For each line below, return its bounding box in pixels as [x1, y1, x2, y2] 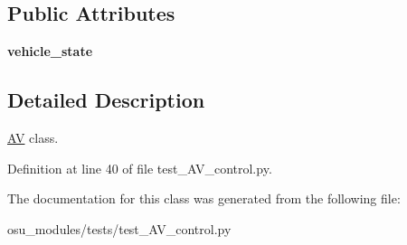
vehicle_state [7, 42, 93, 61]
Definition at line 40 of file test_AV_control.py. [7, 158, 272, 177]
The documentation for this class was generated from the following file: [7, 189, 401, 208]
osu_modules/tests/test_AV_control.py [7, 219, 232, 238]
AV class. [7, 128, 59, 146]
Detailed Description [7, 86, 205, 114]
